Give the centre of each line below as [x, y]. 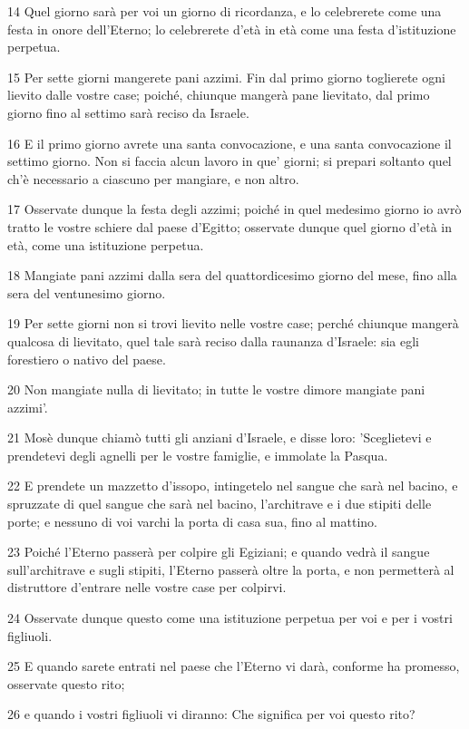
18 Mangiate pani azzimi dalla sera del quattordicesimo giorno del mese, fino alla [232, 275]
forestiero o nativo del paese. [87, 359]
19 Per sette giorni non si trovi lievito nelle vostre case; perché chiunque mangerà [233, 323]
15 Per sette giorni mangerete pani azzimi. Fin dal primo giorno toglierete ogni [226, 77]
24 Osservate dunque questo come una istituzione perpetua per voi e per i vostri [230, 618]
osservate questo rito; [66, 683]
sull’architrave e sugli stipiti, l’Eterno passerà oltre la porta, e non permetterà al [231, 569]
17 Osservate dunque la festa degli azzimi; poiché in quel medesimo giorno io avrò [234, 209]
